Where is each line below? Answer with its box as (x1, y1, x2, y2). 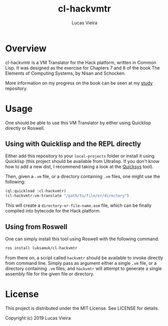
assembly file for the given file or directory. (5, 270, 95, 277)
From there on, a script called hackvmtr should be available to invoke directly (5, 254, 163, 260)
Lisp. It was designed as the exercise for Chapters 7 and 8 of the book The (5, 65, 160, 71)
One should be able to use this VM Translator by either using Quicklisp (5, 120, 151, 126)
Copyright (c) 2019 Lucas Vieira (5, 315, 71, 321)
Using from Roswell (5, 223, 68, 231)
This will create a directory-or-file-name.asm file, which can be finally (5, 202, 152, 208)
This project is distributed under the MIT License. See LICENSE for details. (5, 305, 159, 311)
